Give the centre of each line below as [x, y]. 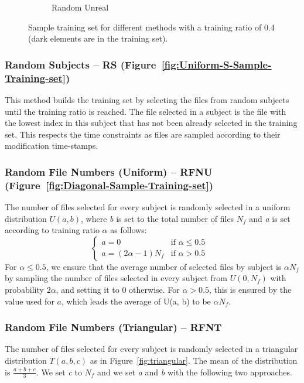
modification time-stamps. [52, 146]
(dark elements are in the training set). [98, 38]
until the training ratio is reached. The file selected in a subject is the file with [146, 111]
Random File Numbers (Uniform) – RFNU [109, 171]
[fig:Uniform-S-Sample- [216, 64]
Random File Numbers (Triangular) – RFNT [113, 327]
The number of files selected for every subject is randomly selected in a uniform [148, 207]
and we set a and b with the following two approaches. [195, 372]
